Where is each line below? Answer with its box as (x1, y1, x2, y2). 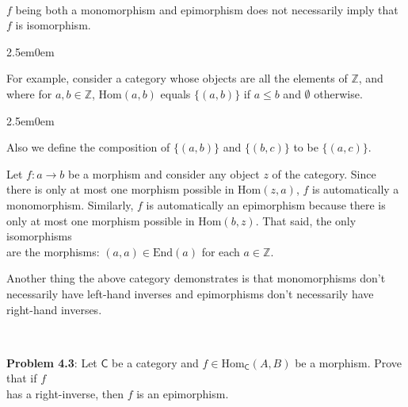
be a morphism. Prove (295, 354, 402, 371)
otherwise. (314, 85, 363, 102)
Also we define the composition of (6, 139, 170, 156)
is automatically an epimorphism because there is (146, 196, 386, 213)
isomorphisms (6, 228, 72, 244)
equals (160, 85, 191, 102)
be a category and (112, 354, 199, 371)
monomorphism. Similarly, (6, 196, 134, 213)
